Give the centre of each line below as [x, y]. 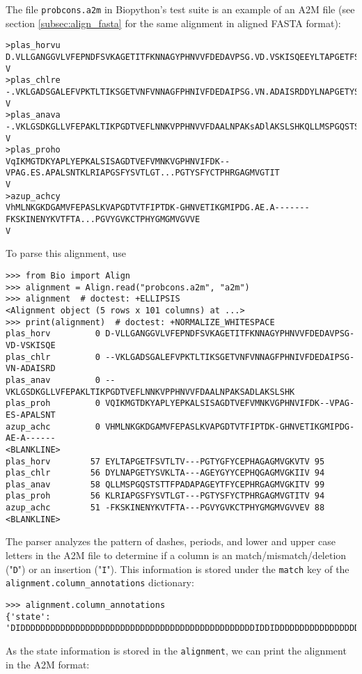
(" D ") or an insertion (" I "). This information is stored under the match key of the [178, 569]
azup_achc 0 [53, 426]
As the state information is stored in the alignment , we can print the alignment [176, 650]
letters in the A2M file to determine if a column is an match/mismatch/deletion [176, 555]
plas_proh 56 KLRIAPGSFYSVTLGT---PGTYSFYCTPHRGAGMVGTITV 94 [165, 496]
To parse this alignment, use [66, 253]
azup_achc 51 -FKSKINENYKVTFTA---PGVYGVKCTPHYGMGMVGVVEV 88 [165, 508]
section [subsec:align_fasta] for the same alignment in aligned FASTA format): [173, 23]
